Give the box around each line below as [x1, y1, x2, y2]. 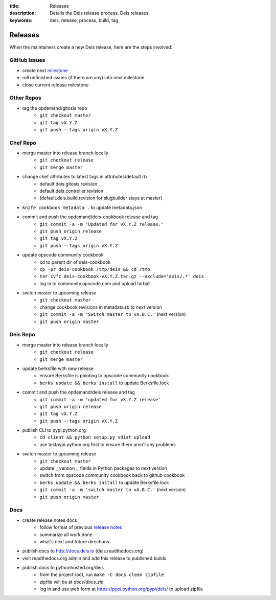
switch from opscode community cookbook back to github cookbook [39, 472, 185, 478]
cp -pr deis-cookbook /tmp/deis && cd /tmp [39, 266, 150, 272]
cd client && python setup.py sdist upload [39, 434, 150, 441]
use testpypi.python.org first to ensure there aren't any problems [39, 441, 176, 447]
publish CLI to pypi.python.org [22, 427, 86, 433]
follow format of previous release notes [39, 524, 122, 530]
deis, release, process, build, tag [50, 17, 119, 23]
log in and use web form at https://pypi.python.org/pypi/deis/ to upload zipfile [39, 586, 203, 592]
